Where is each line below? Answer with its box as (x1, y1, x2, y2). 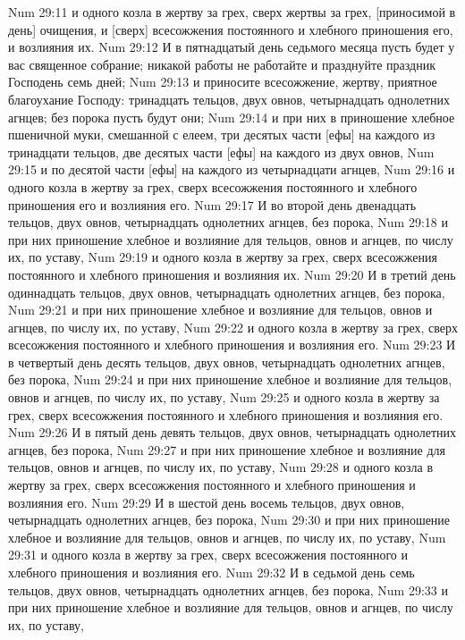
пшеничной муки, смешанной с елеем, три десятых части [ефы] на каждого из (8, 125, 435, 144)
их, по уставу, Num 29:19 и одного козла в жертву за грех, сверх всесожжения (8, 248, 437, 266)
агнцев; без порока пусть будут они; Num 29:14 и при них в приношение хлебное (8, 107, 455, 126)
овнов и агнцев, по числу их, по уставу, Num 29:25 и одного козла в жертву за (8, 388, 440, 407)
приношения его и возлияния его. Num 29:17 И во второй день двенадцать (8, 195, 417, 214)
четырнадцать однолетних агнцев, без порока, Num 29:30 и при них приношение (8, 510, 451, 529)
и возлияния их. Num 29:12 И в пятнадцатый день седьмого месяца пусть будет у (8, 38, 455, 56)
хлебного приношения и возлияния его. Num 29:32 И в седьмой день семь (8, 563, 415, 581)
